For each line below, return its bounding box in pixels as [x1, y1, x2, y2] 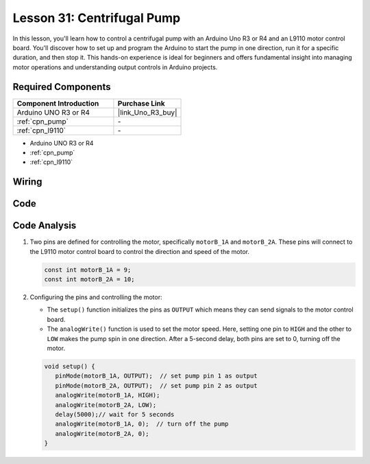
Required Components [12, 81, 111, 93]
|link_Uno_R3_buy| [117, 107, 177, 117]
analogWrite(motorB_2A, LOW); [55, 401, 157, 408]
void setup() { [44, 362, 95, 371]
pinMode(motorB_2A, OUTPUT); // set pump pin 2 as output [55, 382, 258, 389]
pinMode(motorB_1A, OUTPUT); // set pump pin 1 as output [55, 372, 258, 380]
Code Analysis [12, 220, 77, 231]
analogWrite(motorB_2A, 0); [55, 430, 150, 437]
